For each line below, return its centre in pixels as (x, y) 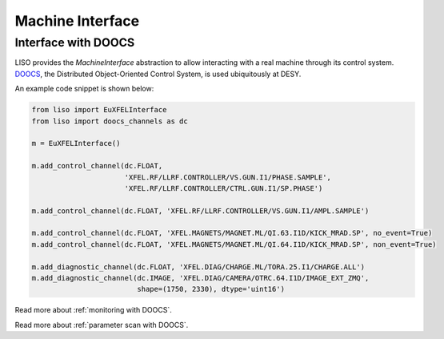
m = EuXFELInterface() (76, 143)
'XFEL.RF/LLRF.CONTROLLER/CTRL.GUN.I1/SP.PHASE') (224, 188)
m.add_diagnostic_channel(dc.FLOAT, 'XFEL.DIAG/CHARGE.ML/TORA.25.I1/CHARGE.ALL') (198, 267)
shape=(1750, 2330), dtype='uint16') (211, 289)
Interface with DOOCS (75, 42)
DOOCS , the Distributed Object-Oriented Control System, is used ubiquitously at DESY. (158, 74)
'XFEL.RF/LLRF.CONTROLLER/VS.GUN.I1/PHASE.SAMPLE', (228, 177)
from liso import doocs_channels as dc (110, 121)
